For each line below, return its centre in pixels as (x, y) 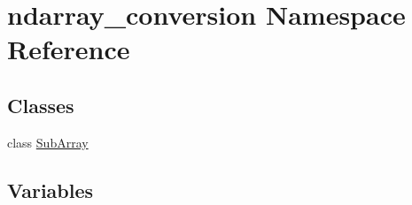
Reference (69, 49)
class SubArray (48, 142)
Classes (41, 105)
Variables (51, 190)
